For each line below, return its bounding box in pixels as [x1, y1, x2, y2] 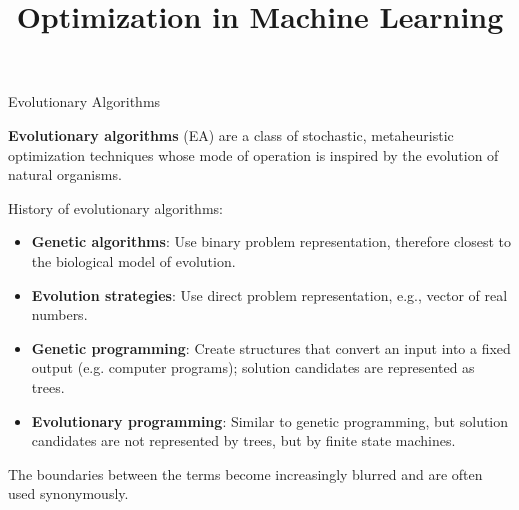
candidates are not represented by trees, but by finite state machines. [31, 430, 456, 451]
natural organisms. [8, 164, 122, 185]
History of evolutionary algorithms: [8, 197, 223, 218]
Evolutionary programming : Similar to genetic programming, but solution [31, 410, 509, 431]
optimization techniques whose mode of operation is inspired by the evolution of [8, 144, 499, 165]
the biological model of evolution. [31, 250, 236, 271]
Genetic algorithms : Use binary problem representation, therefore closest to [31, 231, 511, 252]
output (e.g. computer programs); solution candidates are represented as [31, 357, 475, 378]
